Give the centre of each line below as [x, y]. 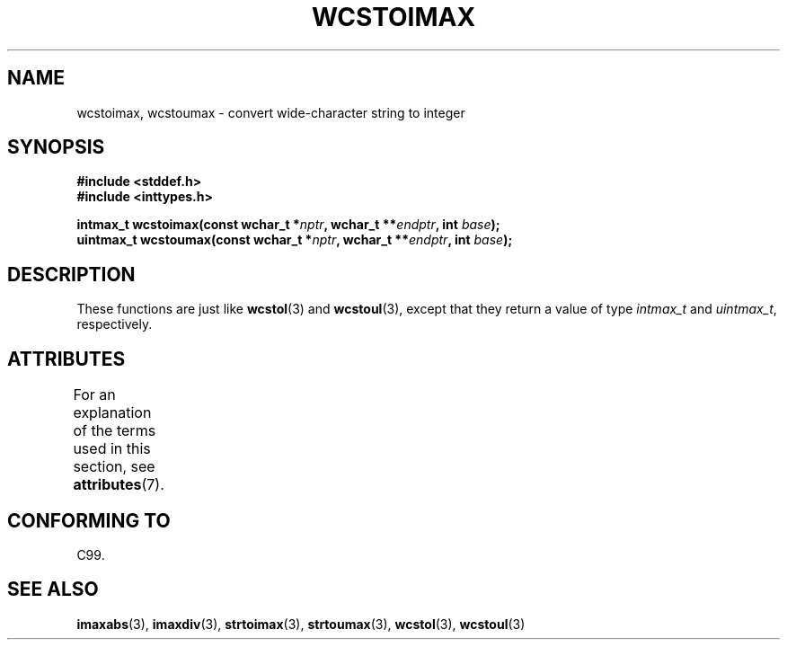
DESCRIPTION [71, 274]
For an [94, 395]
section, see [114, 467]
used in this [112, 449]
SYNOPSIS [56, 147]
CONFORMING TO [89, 520]
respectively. [115, 324]
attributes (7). [119, 485]
